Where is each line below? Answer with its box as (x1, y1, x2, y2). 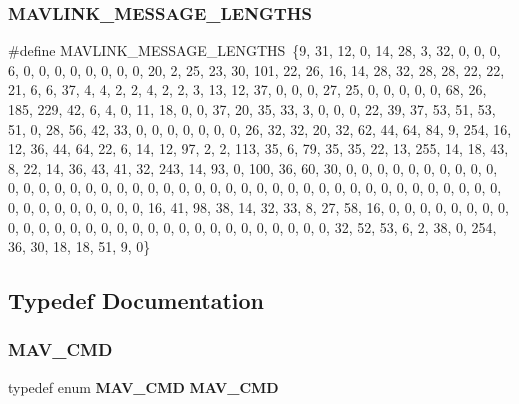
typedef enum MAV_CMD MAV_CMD (8, 376, 279, 397)
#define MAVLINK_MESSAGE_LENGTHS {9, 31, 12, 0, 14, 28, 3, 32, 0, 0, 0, (8, 40, 501, 61)
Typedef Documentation (8, 285, 264, 316)
